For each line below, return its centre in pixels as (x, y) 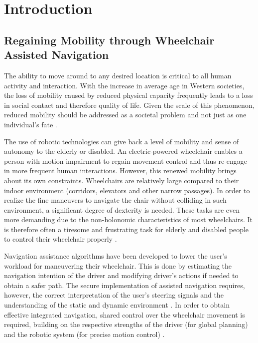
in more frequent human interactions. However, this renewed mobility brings (120, 171)
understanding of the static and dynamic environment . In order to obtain (117, 305)
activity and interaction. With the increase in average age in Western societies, (124, 85)
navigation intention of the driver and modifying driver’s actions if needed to (121, 275)
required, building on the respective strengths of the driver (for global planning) (126, 324)
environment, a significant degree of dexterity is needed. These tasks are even (122, 209)
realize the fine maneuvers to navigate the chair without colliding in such (115, 200)
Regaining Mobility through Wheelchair (109, 40)
